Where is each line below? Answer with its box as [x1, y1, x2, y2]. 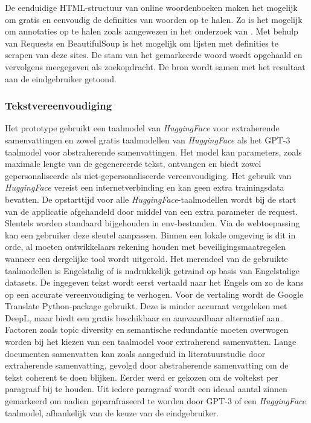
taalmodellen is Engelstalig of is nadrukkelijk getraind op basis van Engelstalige [5, 264, 300, 277]
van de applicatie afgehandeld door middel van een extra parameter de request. [5, 205, 298, 217]
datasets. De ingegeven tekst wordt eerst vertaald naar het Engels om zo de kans [5, 276, 304, 289]
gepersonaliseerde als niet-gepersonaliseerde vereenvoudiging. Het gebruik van [5, 169, 292, 182]
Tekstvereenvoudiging [5, 98, 112, 113]
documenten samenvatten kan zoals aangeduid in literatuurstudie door [5, 347, 266, 359]
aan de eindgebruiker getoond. [5, 72, 117, 85]
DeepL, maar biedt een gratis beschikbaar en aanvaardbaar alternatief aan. [5, 311, 283, 324]
